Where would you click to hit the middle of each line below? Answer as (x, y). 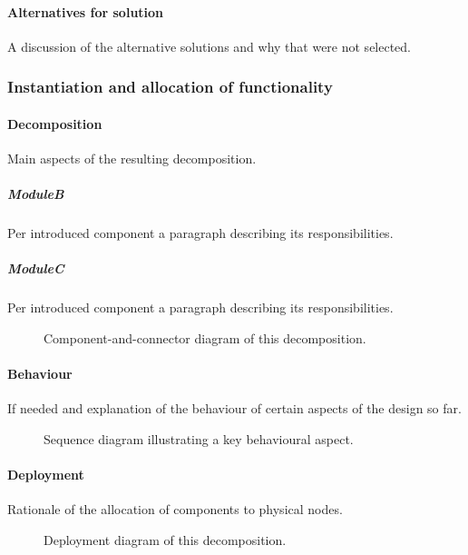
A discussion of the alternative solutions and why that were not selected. (210, 46)
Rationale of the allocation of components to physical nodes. (175, 509)
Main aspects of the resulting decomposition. (132, 159)
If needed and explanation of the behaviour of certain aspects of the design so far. (234, 408)
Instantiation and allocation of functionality (170, 87)
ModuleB (36, 194)
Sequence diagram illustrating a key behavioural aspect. (199, 438)
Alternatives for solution (86, 11)
